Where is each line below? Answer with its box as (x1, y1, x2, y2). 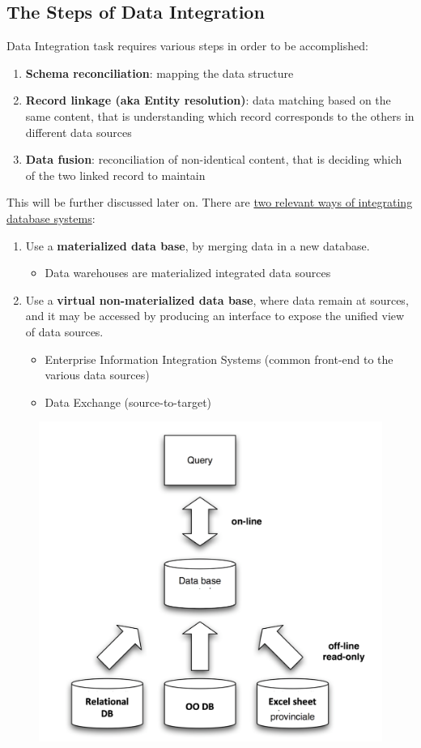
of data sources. (25, 323, 104, 340)
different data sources (25, 123, 132, 140)
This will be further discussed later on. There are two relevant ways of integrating (6, 194, 413, 211)
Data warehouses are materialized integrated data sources (45, 264, 331, 281)
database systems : (6, 209, 96, 226)
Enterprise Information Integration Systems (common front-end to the (45, 350, 393, 367)
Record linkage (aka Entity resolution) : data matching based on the (25, 92, 391, 109)
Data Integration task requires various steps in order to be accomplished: (6, 37, 368, 54)
